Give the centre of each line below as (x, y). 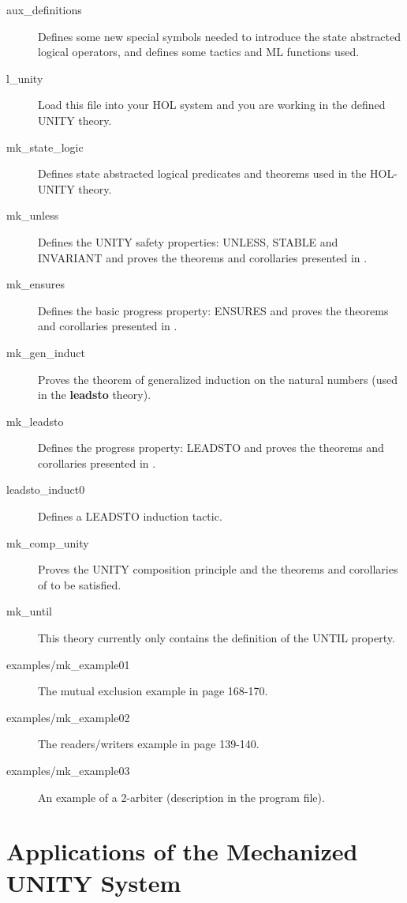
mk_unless (33, 215)
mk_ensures (36, 284)
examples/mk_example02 (68, 717)
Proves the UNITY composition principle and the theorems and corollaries (218, 569)
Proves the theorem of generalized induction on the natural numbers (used (218, 379)
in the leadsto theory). (95, 395)
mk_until (29, 611)
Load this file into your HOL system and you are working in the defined (212, 105)
